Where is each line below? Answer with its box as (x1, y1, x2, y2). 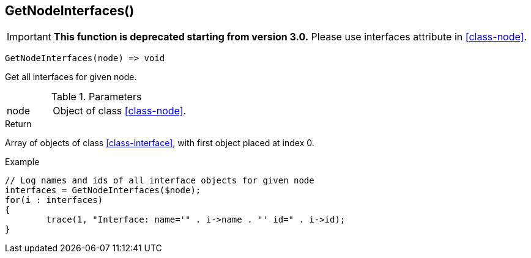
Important (7, 31, 51, 43)
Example (5, 157, 40, 168)
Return (5, 119, 32, 130)
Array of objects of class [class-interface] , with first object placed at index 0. (5, 138, 314, 149)
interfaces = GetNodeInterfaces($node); (5, 185, 201, 196)
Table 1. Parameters (51, 90, 142, 103)
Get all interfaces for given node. (5, 72, 137, 83)
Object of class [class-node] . (53, 105, 187, 117)
